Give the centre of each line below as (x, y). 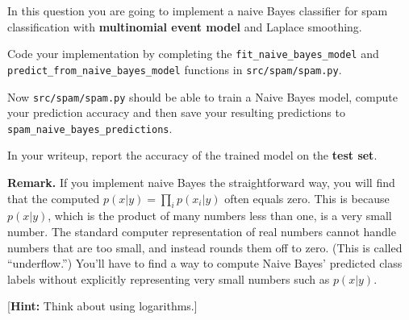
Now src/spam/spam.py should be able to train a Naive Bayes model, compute (202, 96)
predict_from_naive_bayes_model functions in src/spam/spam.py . (175, 69)
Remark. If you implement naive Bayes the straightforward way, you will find (201, 182)
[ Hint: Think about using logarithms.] (102, 306)
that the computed (54, 198)
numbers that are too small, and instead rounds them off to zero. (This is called (205, 247)
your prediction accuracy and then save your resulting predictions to (176, 112)
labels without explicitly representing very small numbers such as (169, 278)
